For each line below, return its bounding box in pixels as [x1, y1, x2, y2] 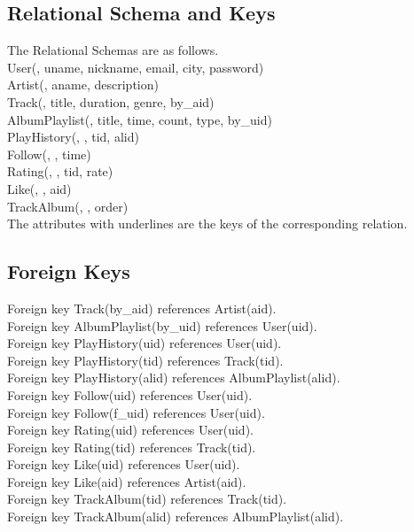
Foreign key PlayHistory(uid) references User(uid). [7, 334, 282, 352]
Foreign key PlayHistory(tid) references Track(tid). [7, 351, 284, 369]
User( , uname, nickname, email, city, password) [7, 58, 264, 76]
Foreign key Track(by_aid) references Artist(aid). [7, 298, 277, 317]
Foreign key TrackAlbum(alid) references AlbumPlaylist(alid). [7, 507, 344, 526]
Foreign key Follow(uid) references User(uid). [7, 385, 253, 404]
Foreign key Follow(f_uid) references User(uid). [7, 403, 265, 421]
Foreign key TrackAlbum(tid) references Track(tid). [7, 490, 287, 508]
